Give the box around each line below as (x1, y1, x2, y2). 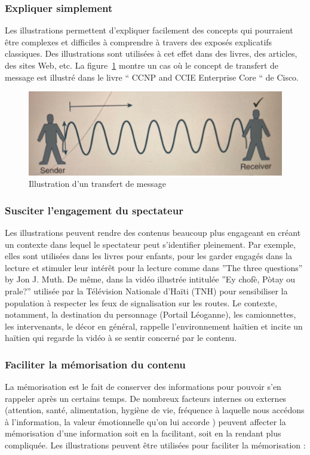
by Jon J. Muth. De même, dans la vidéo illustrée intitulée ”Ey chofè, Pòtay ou (5, 273, 296, 285)
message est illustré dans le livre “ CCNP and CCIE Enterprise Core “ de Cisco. (5, 70, 299, 83)
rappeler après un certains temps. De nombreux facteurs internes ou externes (5, 392, 287, 404)
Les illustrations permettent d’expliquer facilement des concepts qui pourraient (5, 24, 293, 36)
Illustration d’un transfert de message (29, 177, 166, 190)
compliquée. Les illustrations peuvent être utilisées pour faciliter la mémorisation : (5, 439, 306, 451)
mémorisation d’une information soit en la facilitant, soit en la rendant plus (5, 427, 281, 439)
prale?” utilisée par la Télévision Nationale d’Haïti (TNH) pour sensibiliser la (5, 284, 288, 297)
